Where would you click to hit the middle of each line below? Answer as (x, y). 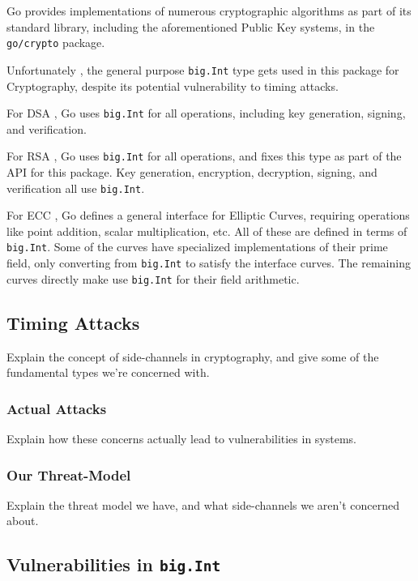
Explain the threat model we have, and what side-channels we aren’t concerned (203, 504)
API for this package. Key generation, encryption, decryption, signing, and (192, 172)
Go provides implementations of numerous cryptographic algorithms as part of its (209, 11)
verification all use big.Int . (76, 188)
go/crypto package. (56, 43)
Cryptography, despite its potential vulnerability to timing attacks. (173, 85)
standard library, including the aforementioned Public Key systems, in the (191, 26)
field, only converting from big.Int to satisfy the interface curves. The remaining (209, 263)
